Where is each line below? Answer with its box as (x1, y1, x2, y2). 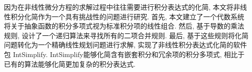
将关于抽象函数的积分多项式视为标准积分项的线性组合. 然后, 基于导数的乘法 (4, 21, 245, 31)
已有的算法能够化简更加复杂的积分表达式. (4, 58, 136, 69)
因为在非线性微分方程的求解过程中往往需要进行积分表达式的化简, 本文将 (4, 2, 233, 12)
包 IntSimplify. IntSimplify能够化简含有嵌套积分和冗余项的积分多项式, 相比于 (4, 49, 245, 59)
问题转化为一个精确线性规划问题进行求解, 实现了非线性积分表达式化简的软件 (4, 40, 247, 50)
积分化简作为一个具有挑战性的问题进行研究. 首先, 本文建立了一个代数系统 (10, 11, 245, 21)
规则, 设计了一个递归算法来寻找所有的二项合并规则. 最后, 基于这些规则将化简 (4, 30, 249, 40)
